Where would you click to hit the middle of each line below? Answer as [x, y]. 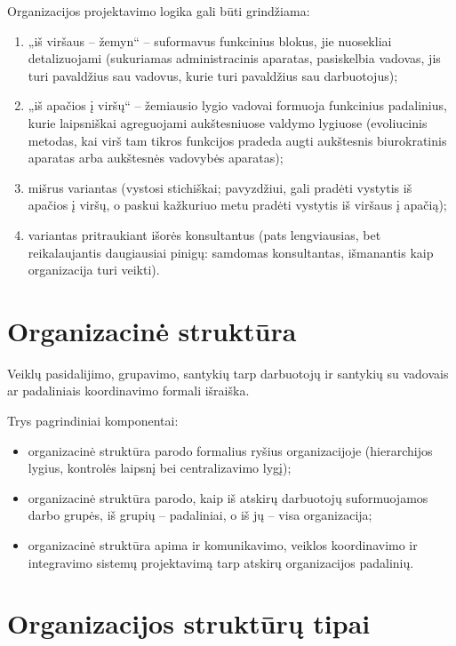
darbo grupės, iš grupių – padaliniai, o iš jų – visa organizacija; [200, 515]
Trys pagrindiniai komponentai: [93, 421]
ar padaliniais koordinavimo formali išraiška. [128, 391]
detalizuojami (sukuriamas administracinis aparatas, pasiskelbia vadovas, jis [234, 58]
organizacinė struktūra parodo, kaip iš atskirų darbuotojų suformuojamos [228, 497]
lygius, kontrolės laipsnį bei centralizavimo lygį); [160, 468]
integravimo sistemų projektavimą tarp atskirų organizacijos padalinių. [221, 562]
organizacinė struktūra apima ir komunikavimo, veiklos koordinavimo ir [223, 545]
